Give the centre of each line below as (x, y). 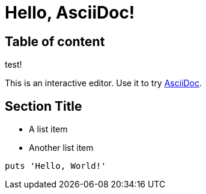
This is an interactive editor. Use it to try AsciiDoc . (104, 83)
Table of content (55, 41)
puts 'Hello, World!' (56, 166)
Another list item (61, 148)
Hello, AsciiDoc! (70, 13)
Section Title (44, 106)
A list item (48, 129)
